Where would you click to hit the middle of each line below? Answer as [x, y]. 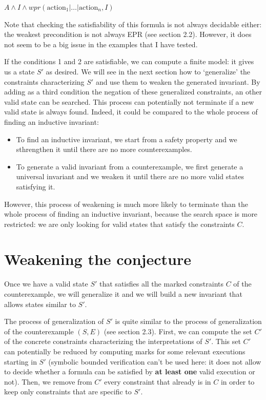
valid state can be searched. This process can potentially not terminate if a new [129, 101]
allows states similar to [40, 304]
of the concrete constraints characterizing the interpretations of [103, 341]
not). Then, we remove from [48, 381]
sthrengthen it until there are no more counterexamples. [104, 149]
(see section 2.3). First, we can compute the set [178, 331]
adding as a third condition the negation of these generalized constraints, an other [133, 92]
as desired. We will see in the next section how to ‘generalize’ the [148, 71]
